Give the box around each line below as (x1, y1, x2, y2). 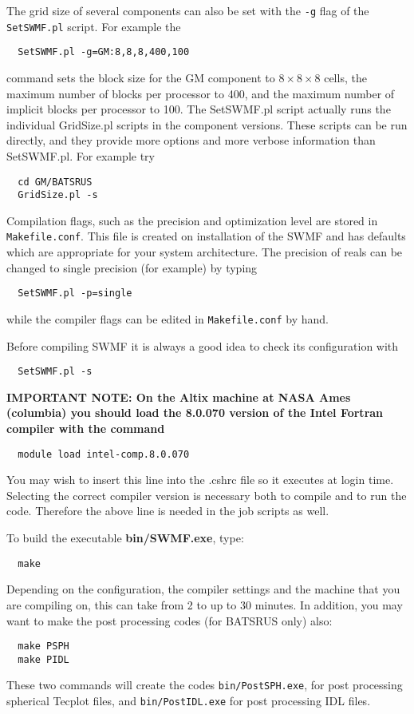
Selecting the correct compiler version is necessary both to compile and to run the (6, 486, 407, 503)
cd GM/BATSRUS (18, 176, 93, 188)
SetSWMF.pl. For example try (6, 147, 156, 164)
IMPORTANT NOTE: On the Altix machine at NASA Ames (6, 388, 351, 405)
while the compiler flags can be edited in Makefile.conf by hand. (6, 310, 329, 327)
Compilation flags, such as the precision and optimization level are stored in (6, 212, 378, 228)
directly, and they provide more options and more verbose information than (6, 132, 376, 149)
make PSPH (18, 641, 69, 653)
